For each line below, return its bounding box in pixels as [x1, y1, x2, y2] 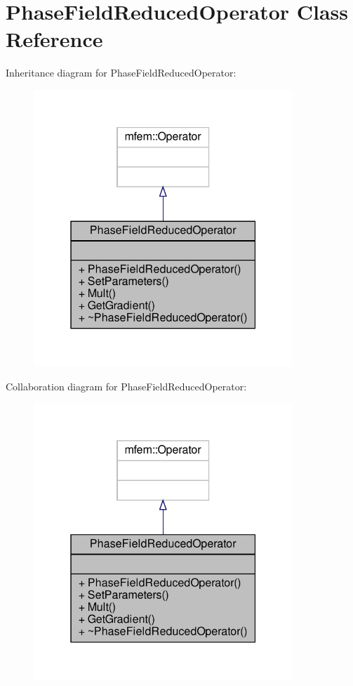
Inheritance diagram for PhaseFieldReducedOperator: [6, 65, 237, 80]
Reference [6, 25, 103, 53]
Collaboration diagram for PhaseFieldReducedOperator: [6, 378, 247, 393]
